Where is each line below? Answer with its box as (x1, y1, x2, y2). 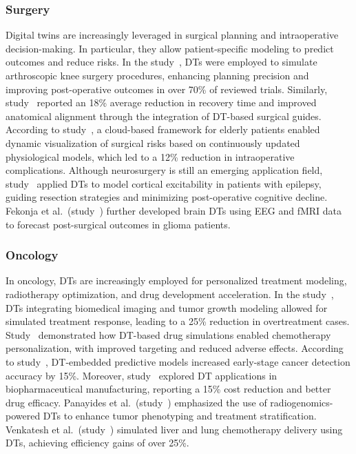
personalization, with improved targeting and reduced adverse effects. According (6, 341, 344, 355)
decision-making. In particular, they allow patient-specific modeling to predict (6, 41, 334, 55)
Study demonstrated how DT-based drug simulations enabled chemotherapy (6, 327, 331, 342)
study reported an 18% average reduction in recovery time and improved (6, 95, 317, 110)
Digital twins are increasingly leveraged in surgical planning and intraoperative (6, 28, 339, 42)
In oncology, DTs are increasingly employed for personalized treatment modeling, (6, 273, 347, 288)
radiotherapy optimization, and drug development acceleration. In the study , (6, 286, 334, 301)
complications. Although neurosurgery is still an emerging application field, (6, 163, 323, 177)
